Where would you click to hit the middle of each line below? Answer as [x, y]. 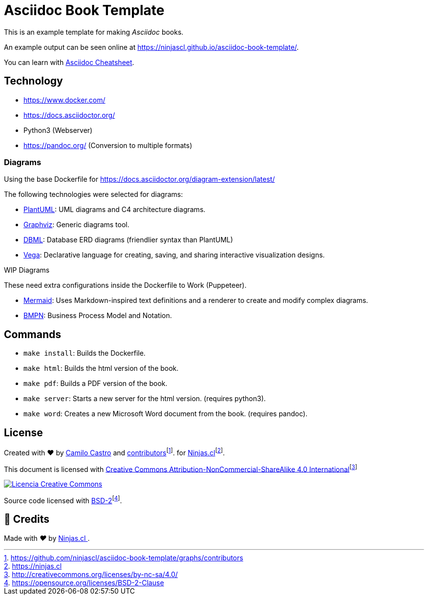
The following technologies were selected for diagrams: [94, 194]
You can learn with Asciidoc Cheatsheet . [69, 62]
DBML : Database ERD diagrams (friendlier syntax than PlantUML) [128, 240]
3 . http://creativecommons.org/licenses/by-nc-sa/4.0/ [91, 574]
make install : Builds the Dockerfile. [85, 353]
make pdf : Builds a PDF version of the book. [96, 384]
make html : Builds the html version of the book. [101, 368]
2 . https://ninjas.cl [33, 566]
